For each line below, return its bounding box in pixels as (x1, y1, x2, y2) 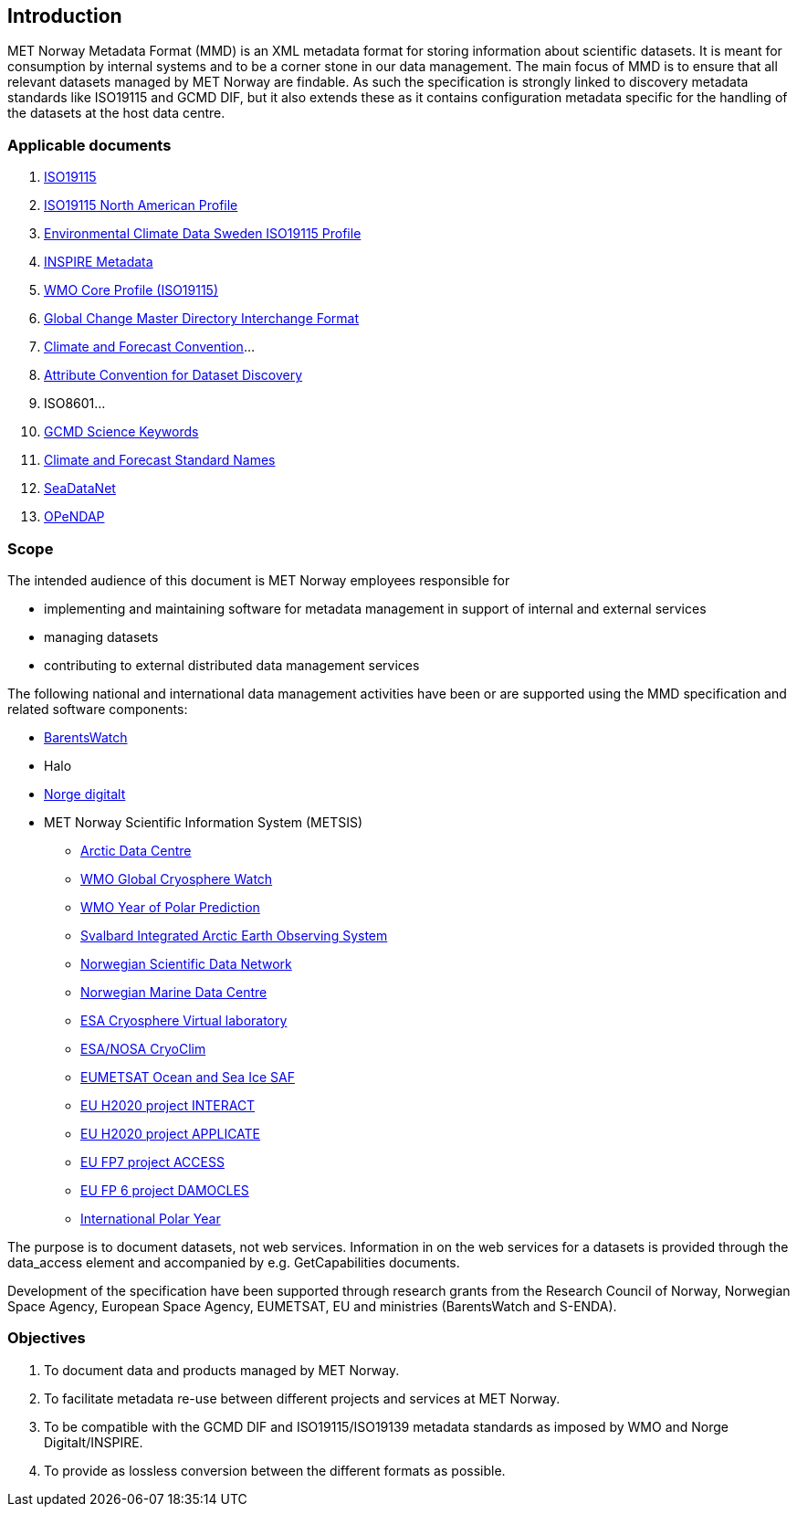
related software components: (7, 700, 188, 717)
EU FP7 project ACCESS (80, 1153, 225, 1170)
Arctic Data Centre (80, 842, 192, 858)
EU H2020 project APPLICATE (80, 1125, 261, 1141)
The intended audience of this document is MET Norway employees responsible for (7, 572, 510, 588)
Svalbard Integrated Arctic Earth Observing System (80, 927, 388, 943)
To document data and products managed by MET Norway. (44, 1362, 400, 1378)
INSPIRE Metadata (44, 254, 153, 270)
